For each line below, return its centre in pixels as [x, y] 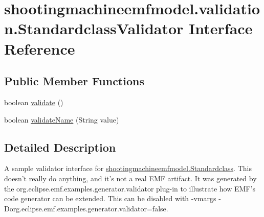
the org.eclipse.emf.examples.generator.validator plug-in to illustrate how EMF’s [130, 188]
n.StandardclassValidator [94, 28]
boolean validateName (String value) [62, 119]
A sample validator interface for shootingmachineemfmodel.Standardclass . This [128, 168]
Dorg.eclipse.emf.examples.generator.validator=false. [86, 208]
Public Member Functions [74, 81]
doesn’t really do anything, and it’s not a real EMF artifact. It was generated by [130, 178]
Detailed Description [60, 147]
